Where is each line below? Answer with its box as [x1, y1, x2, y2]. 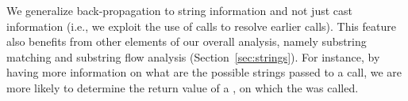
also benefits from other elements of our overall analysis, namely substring [6, 33, 367, 50]
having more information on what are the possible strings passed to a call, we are [6, 64, 402, 80]
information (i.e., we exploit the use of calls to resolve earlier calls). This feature [6, 17, 396, 34]
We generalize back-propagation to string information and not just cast [6, 2, 352, 18]
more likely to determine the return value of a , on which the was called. [6, 79, 359, 95]
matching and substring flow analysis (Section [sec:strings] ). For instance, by [6, 48, 380, 65]
